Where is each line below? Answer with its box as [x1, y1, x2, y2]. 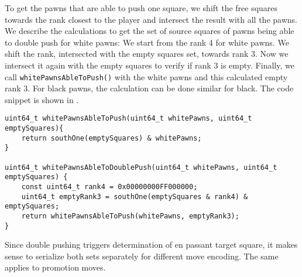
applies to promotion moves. [5, 261, 106, 273]
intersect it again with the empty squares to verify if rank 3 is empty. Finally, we [5, 59, 294, 71]
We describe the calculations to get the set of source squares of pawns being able [5, 25, 294, 37]
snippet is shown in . [5, 93, 79, 105]
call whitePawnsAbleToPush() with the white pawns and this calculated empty [5, 70, 288, 83]
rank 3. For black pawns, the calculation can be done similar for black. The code [5, 82, 294, 94]
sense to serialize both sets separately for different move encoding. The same [5, 249, 279, 262]
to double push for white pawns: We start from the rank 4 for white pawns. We [5, 36, 289, 48]
